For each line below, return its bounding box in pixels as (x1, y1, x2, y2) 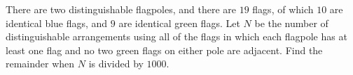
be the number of (254, 15, 328, 30)
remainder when (6, 56, 75, 71)
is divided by (88, 56, 144, 71)
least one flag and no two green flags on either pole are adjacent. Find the (6, 42, 323, 57)
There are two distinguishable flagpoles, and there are (6, 2, 236, 16)
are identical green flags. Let (118, 15, 240, 30)
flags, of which (252, 2, 314, 16)
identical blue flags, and (6, 15, 108, 30)
